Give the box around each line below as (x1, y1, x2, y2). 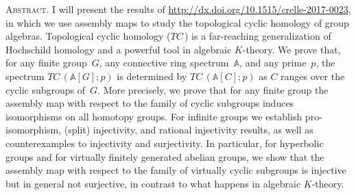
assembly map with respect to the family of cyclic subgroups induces (5, 96, 294, 110)
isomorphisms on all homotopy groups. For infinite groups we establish (5, 109, 302, 123)
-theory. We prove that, (242, 42, 341, 56)
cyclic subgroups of (5, 82, 86, 96)
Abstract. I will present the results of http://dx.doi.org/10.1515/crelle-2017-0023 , (5, 2, 351, 16)
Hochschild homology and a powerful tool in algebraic (5, 42, 232, 56)
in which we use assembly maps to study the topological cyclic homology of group (5, 15, 349, 29)
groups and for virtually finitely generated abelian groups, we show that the (5, 149, 324, 164)
